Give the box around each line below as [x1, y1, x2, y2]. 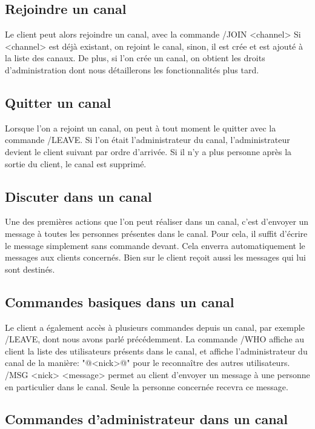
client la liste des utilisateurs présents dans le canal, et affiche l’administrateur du [5, 344, 308, 357]
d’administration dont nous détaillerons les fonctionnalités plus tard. [5, 63, 259, 76]
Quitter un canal [5, 93, 111, 111]
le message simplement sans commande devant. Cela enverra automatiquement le [5, 239, 305, 251]
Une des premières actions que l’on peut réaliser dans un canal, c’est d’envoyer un [5, 215, 309, 228]
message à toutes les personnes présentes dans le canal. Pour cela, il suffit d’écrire [5, 227, 308, 239]
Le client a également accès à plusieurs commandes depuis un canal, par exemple [5, 321, 305, 333]
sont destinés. [5, 262, 55, 275]
